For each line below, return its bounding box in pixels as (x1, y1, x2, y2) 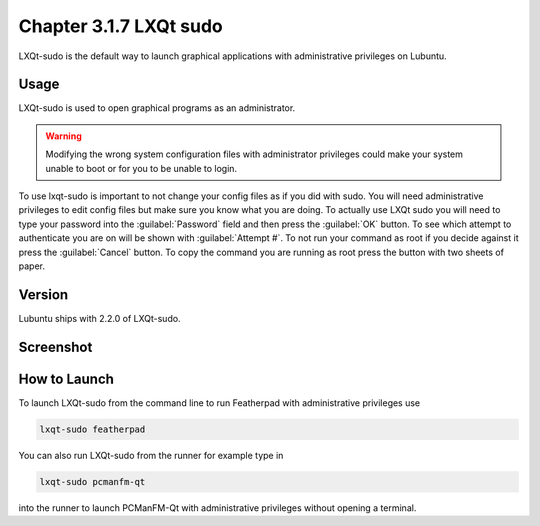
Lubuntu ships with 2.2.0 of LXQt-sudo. (18, 312, 181, 324)
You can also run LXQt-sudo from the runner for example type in (18, 449, 284, 461)
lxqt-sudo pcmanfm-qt (39, 476, 146, 487)
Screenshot (18, 338, 93, 355)
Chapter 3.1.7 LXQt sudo (18, 15, 224, 37)
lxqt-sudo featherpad (39, 423, 146, 435)
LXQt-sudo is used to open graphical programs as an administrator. (18, 102, 296, 114)
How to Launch (18, 370, 115, 387)
